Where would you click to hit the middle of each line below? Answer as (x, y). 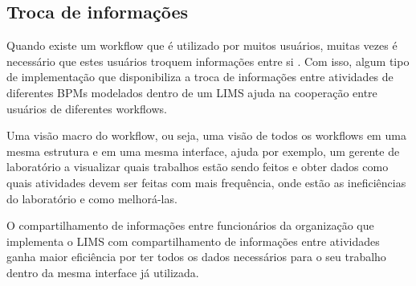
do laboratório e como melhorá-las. (92, 198)
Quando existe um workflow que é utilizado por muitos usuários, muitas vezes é (202, 45)
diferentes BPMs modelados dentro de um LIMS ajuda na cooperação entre (192, 92)
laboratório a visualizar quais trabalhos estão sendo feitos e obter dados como (198, 167)
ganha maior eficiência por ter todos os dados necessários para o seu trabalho (196, 257)
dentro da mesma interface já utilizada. (103, 272)
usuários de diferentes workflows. (87, 108)
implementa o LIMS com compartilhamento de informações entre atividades (193, 241)
